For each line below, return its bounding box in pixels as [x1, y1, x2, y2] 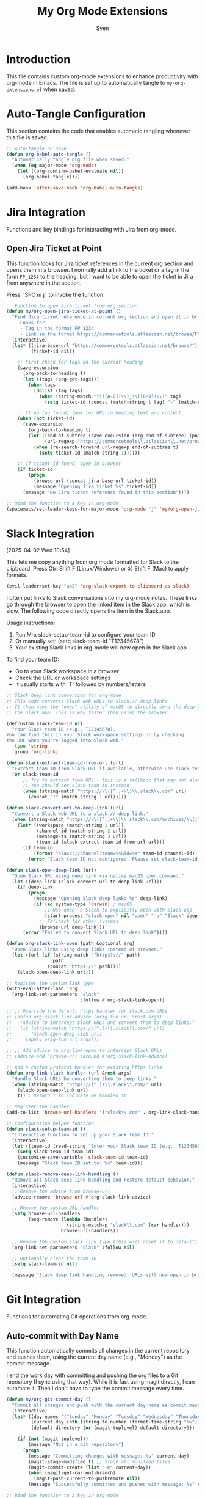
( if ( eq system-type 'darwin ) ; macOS [33, 901, 132, 908]
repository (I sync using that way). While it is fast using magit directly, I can [6, 1378, 195, 1385]
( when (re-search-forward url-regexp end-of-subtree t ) [33, 444, 179, 450]
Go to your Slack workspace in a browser [15, 668, 119, 675]
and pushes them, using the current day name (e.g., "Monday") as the [6, 1353, 182, 1361]
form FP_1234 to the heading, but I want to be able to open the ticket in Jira [6, 272, 193, 280]
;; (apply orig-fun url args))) [6, 1037, 99, 1043]
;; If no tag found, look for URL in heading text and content [17, 410, 182, 416]
